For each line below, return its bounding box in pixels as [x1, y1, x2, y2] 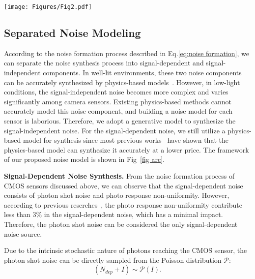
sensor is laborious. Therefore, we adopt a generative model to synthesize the [4, 116, 236, 126]
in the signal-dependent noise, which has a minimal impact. [44, 209, 223, 219]
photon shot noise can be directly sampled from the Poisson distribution [4, 254, 222, 265]
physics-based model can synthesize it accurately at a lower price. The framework [4, 144, 249, 155]
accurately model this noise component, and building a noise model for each [4, 106, 233, 116]
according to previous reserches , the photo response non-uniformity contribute [4, 199, 242, 210]
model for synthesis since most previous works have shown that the [23, 135, 228, 145]
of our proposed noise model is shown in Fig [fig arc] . [4, 154, 165, 164]
